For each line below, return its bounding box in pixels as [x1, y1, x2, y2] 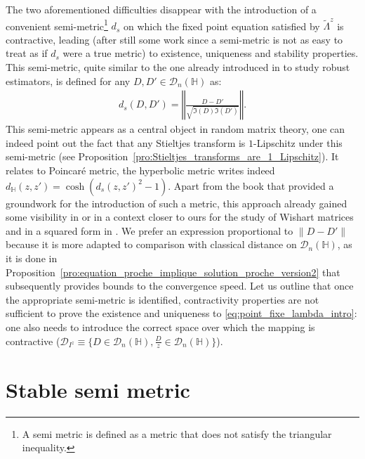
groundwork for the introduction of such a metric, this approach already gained [6, 195, 347, 210]
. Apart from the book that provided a [168, 178, 334, 193]
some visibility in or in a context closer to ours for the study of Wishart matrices [6, 209, 354, 224]
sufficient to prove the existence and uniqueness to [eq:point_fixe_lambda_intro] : [6, 306, 357, 321]
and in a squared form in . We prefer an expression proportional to [6, 223, 293, 238]
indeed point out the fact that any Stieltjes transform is [6, 135, 246, 150]
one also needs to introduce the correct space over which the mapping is [6, 319, 315, 334]
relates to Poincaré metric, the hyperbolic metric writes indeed [6, 163, 275, 178]
